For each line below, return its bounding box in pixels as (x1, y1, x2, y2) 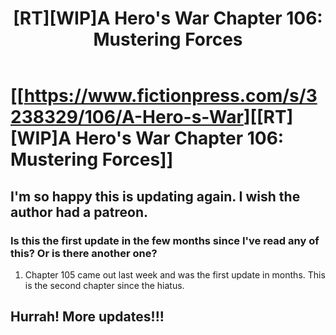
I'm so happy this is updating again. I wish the (10, 188, 301, 205)
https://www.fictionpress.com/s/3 (23, 85, 318, 107)
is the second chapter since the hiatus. (24, 279, 185, 291)
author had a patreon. (10, 203, 148, 221)
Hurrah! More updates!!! (10, 308, 165, 326)
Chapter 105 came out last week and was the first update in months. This (24, 268, 326, 281)
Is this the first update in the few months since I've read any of (10, 233, 320, 247)
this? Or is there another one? (10, 246, 158, 260)
